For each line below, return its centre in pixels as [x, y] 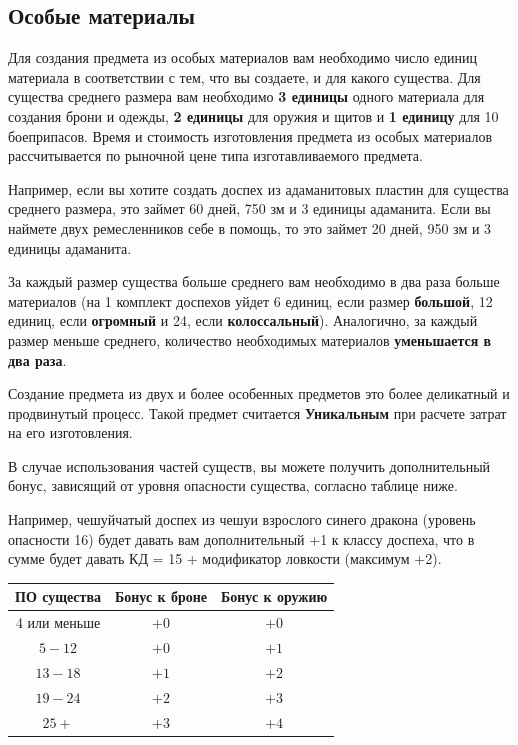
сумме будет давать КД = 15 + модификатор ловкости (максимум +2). [225, 558]
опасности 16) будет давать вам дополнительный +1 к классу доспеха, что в [241, 538]
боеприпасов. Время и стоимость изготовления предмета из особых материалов [250, 135]
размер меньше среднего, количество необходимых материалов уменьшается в [250, 339]
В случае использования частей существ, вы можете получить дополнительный [249, 465]
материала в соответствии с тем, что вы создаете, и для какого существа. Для [244, 76]
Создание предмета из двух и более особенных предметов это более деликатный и [259, 393]
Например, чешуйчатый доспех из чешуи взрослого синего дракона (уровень [242, 519]
